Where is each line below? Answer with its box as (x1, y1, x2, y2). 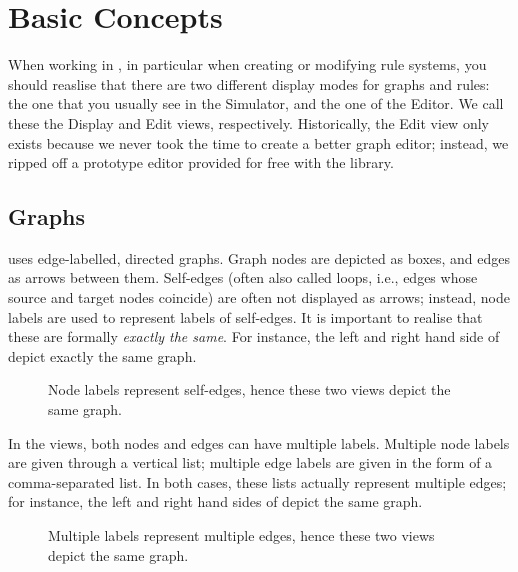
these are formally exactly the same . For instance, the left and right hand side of (8, 326, 500, 347)
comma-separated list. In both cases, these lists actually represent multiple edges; (8, 471, 507, 492)
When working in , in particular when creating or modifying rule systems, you (8, 54, 487, 75)
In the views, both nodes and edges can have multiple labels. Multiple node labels (8, 432, 510, 453)
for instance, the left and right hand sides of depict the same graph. (8, 491, 423, 512)
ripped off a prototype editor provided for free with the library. (8, 152, 394, 173)
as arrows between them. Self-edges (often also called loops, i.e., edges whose (8, 267, 478, 288)
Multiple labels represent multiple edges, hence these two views (48, 525, 435, 546)
